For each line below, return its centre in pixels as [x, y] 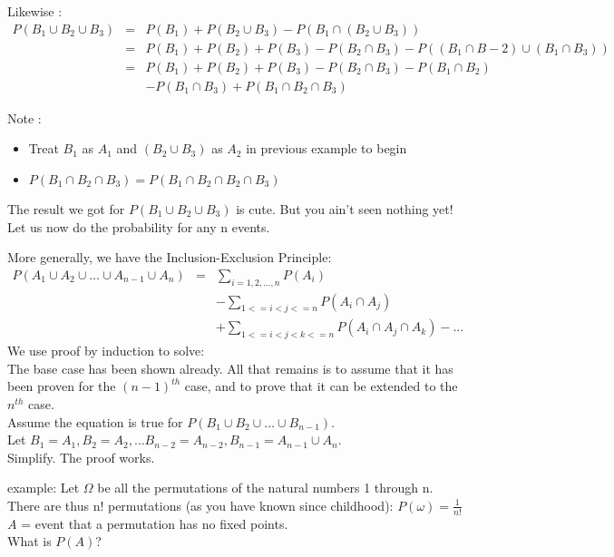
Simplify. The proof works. [81, 457]
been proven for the [62, 386]
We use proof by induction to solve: [106, 351]
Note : [24, 117]
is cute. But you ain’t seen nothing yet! [345, 208]
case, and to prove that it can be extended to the [321, 386]
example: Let [44, 488]
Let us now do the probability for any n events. [139, 226]
